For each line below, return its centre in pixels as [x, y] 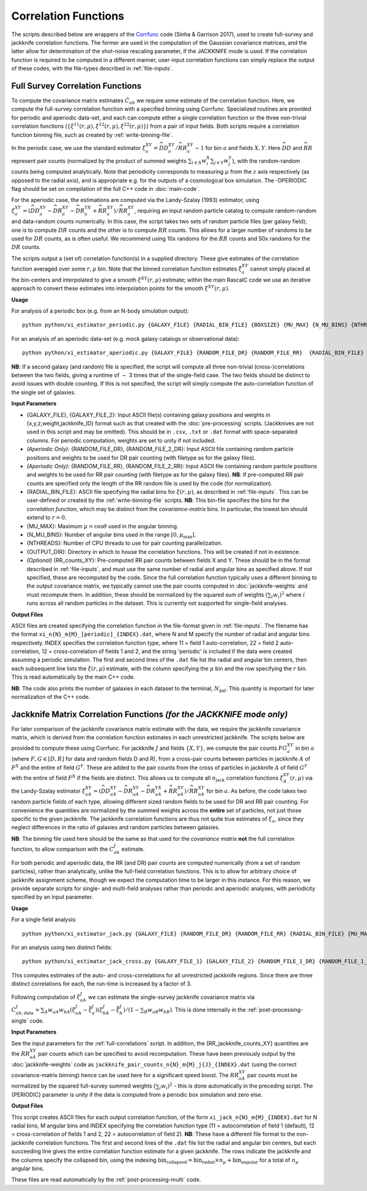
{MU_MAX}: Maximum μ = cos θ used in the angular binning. [102, 526]
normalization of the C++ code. [51, 697]
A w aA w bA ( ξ [60, 1010]
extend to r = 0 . [46, 518]
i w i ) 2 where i [288, 595]
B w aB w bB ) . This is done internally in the [195, 1010]
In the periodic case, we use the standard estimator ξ [79, 147]
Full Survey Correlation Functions [76, 86]
